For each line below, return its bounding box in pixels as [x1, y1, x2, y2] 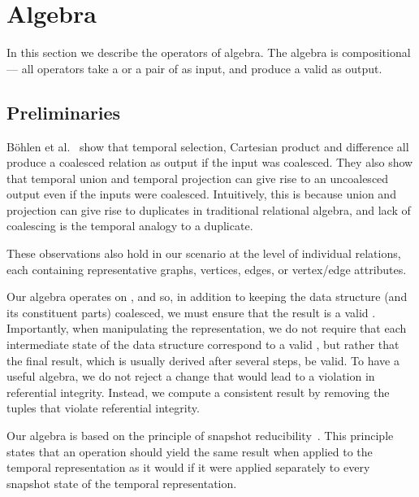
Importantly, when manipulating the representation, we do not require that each [6, 320, 407, 337]
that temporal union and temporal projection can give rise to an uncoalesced [6, 169, 389, 186]
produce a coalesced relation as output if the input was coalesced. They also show [6, 154, 413, 171]
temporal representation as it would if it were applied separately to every [6, 459, 370, 476]
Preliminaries [6, 99, 121, 124]
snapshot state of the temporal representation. [6, 474, 237, 491]
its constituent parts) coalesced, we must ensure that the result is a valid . [6, 303, 376, 320]
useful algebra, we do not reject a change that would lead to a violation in [6, 368, 375, 385]
